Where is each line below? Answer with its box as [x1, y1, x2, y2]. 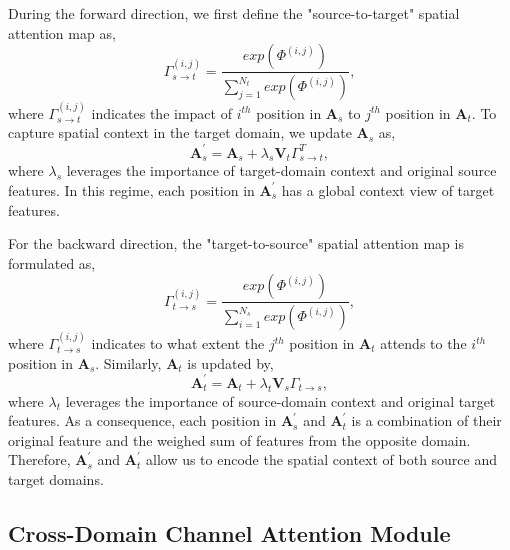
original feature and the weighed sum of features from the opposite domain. [8, 429, 471, 450]
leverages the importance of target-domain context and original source [66, 160, 497, 181]
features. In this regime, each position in [8, 179, 255, 200]
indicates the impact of [91, 102, 232, 123]
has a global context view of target [281, 179, 495, 200]
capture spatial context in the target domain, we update [8, 122, 352, 143]
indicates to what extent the [91, 333, 265, 354]
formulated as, [8, 252, 96, 273]
